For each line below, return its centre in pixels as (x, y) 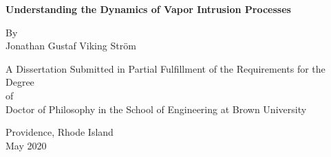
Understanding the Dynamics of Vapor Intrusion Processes (148, 9)
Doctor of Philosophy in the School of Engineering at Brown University (156, 109)
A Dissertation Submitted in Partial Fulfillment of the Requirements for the (165, 68)
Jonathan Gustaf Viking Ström (71, 46)
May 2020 (26, 145)
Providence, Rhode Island (60, 132)
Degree (20, 82)
